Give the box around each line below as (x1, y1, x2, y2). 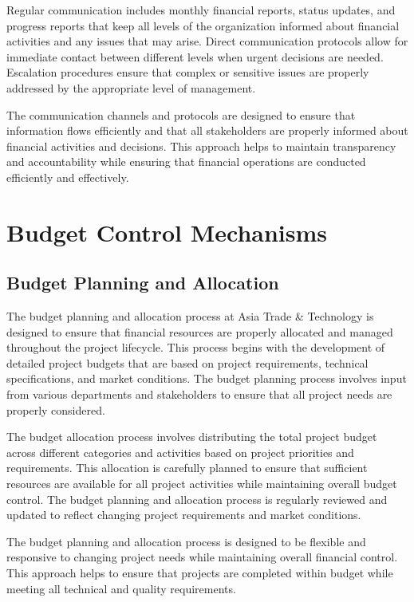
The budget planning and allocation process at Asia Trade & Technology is (6, 308, 374, 325)
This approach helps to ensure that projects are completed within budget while (6, 565, 393, 581)
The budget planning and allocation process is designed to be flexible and (6, 533, 366, 549)
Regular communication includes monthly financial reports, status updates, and (6, 2, 396, 18)
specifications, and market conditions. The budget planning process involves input (6, 370, 407, 387)
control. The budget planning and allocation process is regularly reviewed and (6, 490, 388, 507)
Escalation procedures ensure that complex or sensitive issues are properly (6, 64, 369, 81)
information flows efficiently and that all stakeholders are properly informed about (6, 122, 408, 139)
